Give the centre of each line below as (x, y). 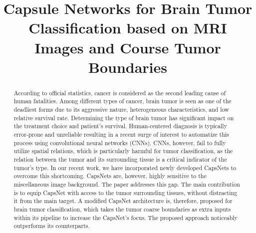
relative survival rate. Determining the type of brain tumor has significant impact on (124, 117)
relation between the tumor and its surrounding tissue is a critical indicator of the (120, 159)
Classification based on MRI (128, 28)
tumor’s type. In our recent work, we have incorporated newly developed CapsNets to (125, 167)
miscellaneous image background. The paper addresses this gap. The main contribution (127, 184)
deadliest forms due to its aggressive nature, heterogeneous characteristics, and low (121, 110)
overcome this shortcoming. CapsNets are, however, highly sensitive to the (110, 176)
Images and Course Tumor (128, 47)
